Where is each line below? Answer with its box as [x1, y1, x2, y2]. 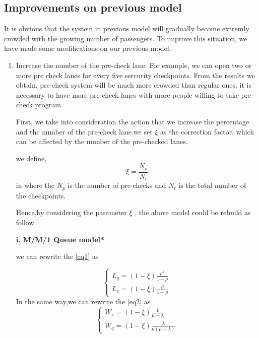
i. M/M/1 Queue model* [16, 234, 105, 244]
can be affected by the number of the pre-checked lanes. [16, 136, 188, 147]
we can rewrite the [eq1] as [16, 251, 99, 261]
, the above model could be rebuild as [135, 207, 251, 218]
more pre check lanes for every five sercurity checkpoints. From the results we [16, 70, 255, 80]
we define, [16, 153, 47, 163]
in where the [16, 180, 55, 190]
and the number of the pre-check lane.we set [16, 126, 153, 137]
